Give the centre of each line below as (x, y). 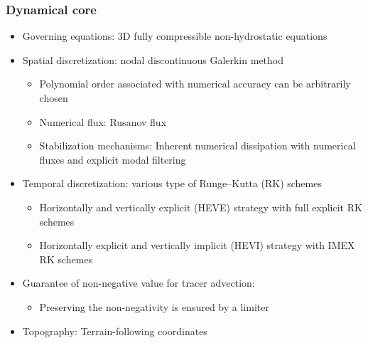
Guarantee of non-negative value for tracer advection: (139, 283)
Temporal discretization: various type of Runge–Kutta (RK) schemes (172, 183)
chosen (54, 97)
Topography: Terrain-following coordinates (115, 331)
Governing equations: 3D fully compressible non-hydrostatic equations (175, 36)
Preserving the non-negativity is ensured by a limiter (154, 306)
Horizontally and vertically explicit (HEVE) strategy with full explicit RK (201, 207)
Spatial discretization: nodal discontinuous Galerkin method (153, 59)
